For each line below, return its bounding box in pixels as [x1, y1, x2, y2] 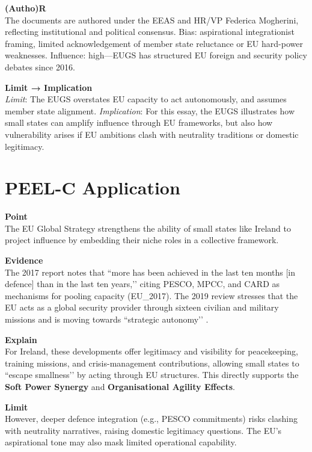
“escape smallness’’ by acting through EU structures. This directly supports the [5, 368, 299, 381]
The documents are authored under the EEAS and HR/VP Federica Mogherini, [5, 13, 299, 26]
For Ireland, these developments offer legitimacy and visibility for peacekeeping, [5, 345, 298, 358]
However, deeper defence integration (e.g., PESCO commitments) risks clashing [5, 412, 298, 425]
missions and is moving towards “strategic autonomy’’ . [5, 313, 209, 325]
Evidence [5, 254, 43, 267]
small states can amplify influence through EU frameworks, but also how [5, 116, 273, 129]
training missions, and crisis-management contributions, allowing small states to [5, 356, 299, 369]
